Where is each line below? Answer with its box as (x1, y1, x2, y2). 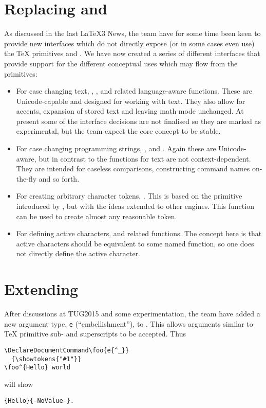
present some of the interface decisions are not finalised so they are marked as (16, 115, 261, 126)
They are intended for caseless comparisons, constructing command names (16, 163, 250, 174)
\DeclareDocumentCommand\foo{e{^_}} (4, 346, 129, 354)
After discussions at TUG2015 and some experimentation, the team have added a (4, 308, 260, 319)
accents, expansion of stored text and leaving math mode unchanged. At (16, 105, 244, 116)
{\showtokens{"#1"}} (11, 355, 82, 363)
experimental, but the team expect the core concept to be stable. (16, 126, 221, 136)
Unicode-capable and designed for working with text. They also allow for (16, 95, 245, 106)
